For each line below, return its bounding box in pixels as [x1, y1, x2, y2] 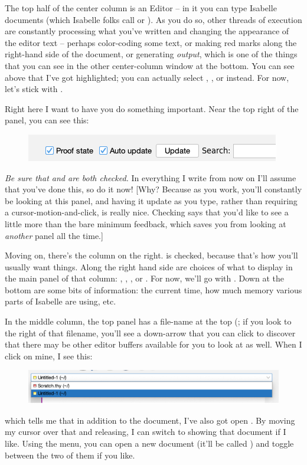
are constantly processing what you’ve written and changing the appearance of [5, 25, 289, 37]
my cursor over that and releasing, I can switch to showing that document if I [5, 425, 286, 438]
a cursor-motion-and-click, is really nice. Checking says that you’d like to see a [5, 206, 289, 218]
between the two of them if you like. [5, 448, 135, 461]
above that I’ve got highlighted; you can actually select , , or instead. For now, [5, 71, 289, 83]
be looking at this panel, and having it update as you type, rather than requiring [5, 194, 298, 207]
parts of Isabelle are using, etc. [5, 295, 116, 307]
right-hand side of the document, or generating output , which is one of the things [5, 48, 298, 60]
